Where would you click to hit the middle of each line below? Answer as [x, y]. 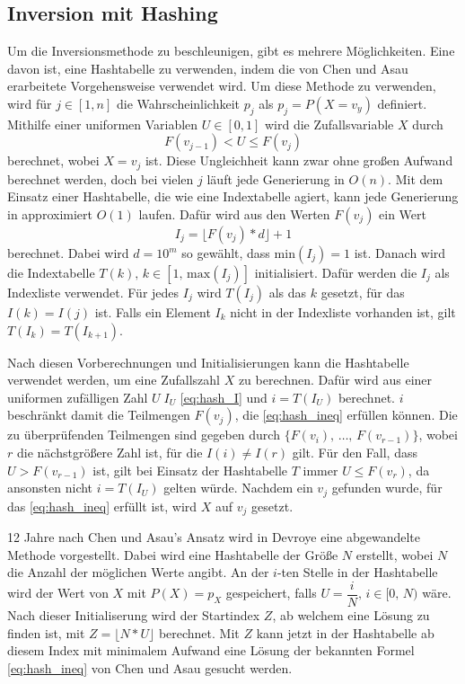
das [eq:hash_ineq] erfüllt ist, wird [102, 506]
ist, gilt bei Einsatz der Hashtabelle [190, 470]
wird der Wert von [58, 593]
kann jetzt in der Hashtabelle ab [345, 632]
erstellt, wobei [395, 554]
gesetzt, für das [363, 293]
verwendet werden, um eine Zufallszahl [114, 380]
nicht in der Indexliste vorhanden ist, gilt [343, 312]
